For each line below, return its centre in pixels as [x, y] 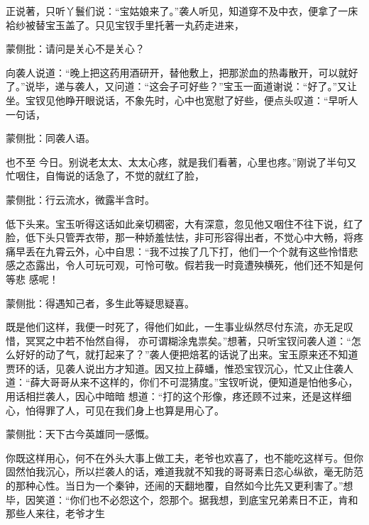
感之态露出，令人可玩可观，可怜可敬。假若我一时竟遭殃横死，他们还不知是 [180, 265]
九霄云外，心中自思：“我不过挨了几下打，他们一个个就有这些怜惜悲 [202, 251]
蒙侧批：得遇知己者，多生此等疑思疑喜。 [100, 303]
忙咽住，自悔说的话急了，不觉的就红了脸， [105, 176]
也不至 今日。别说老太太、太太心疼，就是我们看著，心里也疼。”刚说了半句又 [181, 161]
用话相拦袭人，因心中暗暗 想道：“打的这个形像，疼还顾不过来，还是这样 [174, 396]
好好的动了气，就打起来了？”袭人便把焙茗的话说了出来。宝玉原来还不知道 [187, 354]
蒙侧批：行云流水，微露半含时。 [80, 199]
